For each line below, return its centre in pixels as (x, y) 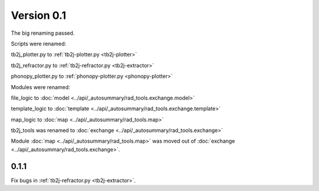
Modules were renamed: (40, 87)
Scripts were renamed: (38, 44)
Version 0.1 (38, 15)
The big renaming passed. (43, 33)
